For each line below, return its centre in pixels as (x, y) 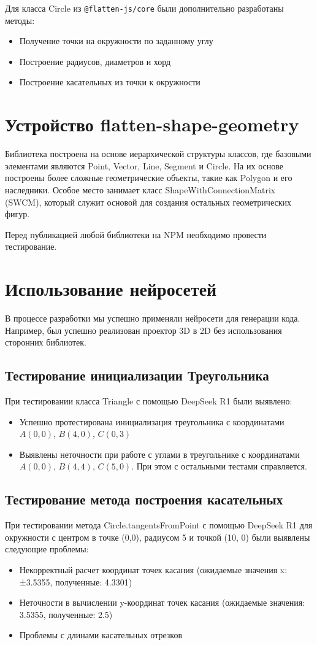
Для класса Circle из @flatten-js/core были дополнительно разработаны (144, 8)
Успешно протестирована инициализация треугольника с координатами (152, 421)
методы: (20, 20)
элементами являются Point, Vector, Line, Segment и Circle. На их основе (144, 165)
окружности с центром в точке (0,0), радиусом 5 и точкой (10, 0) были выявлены (158, 537)
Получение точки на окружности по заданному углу (116, 41)
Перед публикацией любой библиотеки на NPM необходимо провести (136, 234)
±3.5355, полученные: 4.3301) (76, 581)
